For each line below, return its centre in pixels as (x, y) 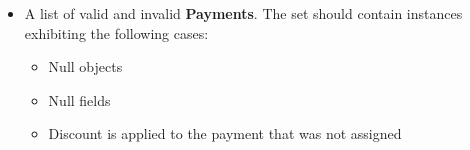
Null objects (85, 66)
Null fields (79, 99)
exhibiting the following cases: (116, 32)
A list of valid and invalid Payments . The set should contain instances (243, 13)
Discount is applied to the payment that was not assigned (225, 133)
